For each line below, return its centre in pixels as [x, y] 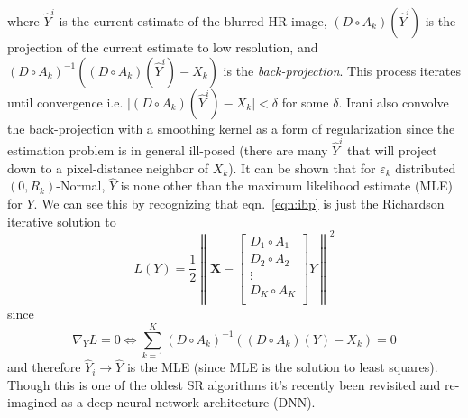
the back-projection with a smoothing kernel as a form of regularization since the [231, 128]
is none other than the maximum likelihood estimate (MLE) [286, 186]
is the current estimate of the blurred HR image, [193, 21]
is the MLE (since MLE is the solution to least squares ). [282, 367]
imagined [32, 402]
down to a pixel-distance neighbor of [108, 167]
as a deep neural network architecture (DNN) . [188, 402]
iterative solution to [62, 221]
